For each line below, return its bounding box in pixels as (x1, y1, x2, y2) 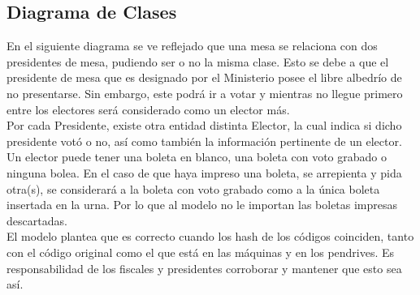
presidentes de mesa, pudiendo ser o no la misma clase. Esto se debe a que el (6, 53, 389, 70)
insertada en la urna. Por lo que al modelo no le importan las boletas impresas (6, 196, 398, 213)
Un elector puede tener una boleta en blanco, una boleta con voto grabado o (6, 148, 387, 165)
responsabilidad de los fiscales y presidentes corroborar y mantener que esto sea (6, 259, 402, 276)
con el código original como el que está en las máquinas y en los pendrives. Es (6, 243, 395, 260)
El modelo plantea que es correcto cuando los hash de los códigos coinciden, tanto (6, 228, 414, 245)
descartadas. (6, 212, 67, 229)
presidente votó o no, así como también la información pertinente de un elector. (6, 132, 402, 149)
